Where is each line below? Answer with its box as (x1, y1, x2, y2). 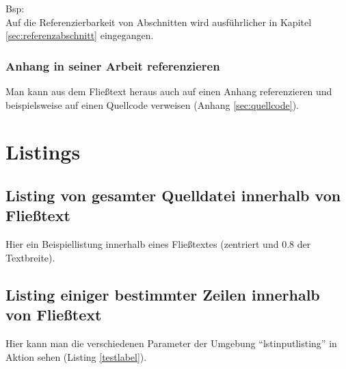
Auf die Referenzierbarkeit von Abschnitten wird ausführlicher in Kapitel (5, 14, 312, 29)
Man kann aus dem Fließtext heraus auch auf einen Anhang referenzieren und (5, 84, 332, 98)
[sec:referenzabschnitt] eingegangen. (5, 28, 154, 42)
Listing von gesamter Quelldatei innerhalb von (5, 184, 341, 205)
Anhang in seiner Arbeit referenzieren (5, 57, 220, 74)
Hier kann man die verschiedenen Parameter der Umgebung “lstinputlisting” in (5, 335, 337, 350)
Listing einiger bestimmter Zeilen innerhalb (5, 283, 320, 305)
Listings (5, 138, 81, 166)
